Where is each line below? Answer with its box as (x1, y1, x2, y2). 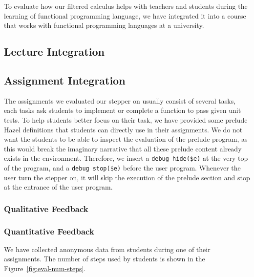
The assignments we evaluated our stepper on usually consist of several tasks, (4, 95, 236, 106)
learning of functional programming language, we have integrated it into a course (4, 10, 246, 21)
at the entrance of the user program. (4, 182, 113, 192)
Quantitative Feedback (4, 225, 94, 237)
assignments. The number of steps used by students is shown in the (4, 254, 205, 264)
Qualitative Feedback (4, 202, 88, 214)
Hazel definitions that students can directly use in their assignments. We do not (4, 124, 243, 134)
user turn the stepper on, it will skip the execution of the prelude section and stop (4, 172, 250, 182)
